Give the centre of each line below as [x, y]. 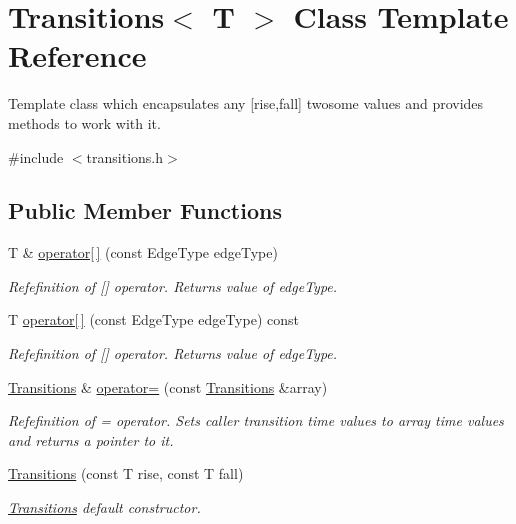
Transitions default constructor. [104, 507]
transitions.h [125, 156]
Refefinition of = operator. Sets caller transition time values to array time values [256, 420]
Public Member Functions [145, 210]
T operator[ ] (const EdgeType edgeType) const [153, 319]
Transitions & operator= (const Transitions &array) [168, 386]
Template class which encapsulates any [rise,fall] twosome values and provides [246, 103]
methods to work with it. [84, 122]
